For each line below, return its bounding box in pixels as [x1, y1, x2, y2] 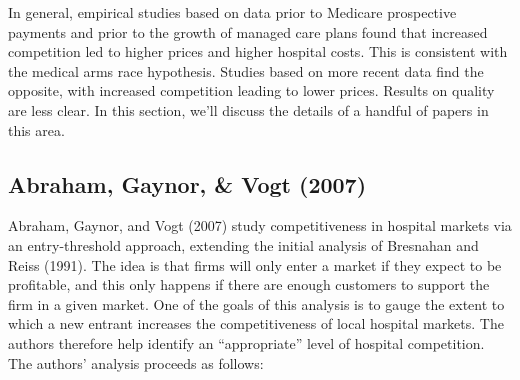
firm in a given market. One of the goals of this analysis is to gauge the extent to [8, 293, 505, 314]
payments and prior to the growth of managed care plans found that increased [8, 21, 488, 42]
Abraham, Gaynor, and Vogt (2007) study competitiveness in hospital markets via [8, 215, 512, 236]
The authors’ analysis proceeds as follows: [8, 352, 264, 373]
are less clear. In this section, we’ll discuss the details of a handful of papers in [8, 99, 489, 120]
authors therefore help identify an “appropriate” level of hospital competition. [8, 332, 485, 353]
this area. [8, 119, 65, 140]
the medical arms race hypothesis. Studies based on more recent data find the [8, 60, 484, 81]
